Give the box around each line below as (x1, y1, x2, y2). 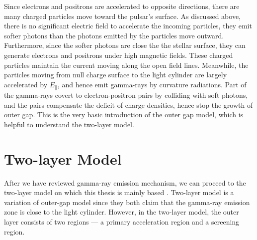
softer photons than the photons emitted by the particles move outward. (4, 30, 224, 40)
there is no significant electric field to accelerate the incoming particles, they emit (4, 20, 252, 31)
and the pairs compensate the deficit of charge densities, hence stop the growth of (4, 99, 253, 110)
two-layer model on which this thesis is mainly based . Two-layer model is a (4, 187, 234, 198)
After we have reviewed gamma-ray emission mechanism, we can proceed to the (4, 177, 246, 188)
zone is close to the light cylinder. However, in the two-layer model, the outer (4, 207, 239, 217)
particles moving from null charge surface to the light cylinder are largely (4, 69, 227, 80)
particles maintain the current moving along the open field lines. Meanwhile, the (4, 59, 249, 70)
